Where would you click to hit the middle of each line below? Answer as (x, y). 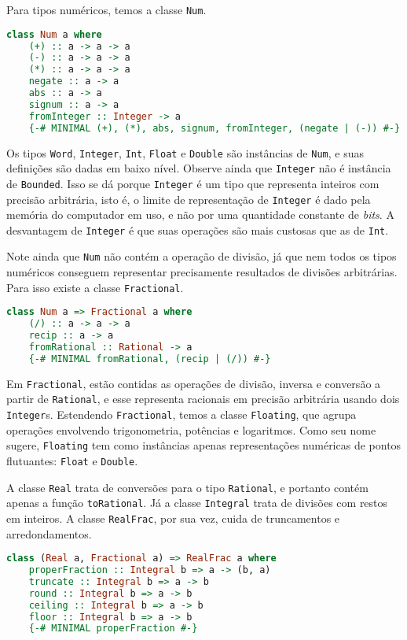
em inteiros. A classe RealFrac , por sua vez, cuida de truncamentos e (173, 518)
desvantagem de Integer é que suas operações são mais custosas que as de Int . (198, 229)
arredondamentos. (49, 533)
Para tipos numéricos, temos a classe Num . (106, 9)
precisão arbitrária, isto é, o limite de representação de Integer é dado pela (189, 199)
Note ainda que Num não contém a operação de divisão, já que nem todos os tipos (202, 256)
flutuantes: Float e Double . (72, 460)
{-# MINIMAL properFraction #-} (113, 629)
